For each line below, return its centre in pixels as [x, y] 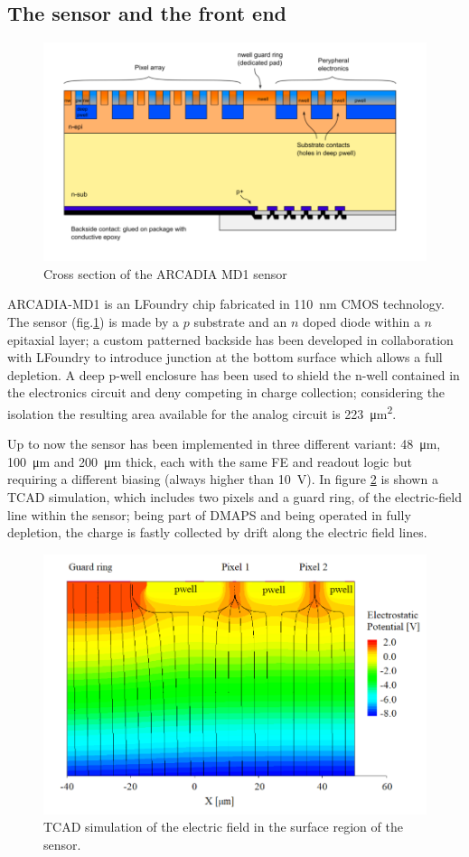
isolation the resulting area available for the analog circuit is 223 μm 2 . [202, 412]
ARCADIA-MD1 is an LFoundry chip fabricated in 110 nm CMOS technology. [226, 304]
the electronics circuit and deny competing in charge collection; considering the [226, 392]
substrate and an [240, 321]
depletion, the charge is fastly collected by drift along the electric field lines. [217, 532]
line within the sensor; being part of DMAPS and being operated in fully [209, 514]
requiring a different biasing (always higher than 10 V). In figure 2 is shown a [223, 479]
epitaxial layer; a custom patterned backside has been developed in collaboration [230, 339]
